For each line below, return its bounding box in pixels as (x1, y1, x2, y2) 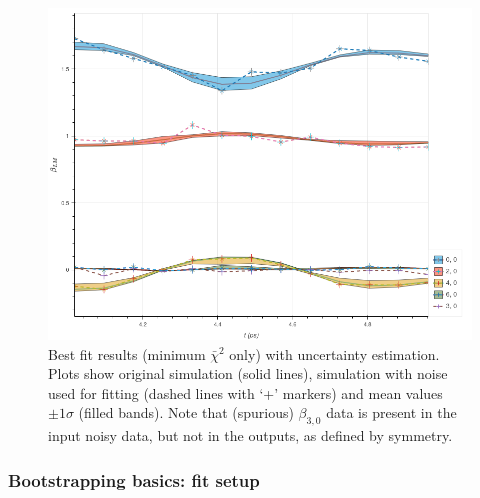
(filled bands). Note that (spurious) (78, 402, 294, 423)
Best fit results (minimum (48, 343, 206, 364)
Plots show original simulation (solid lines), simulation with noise (48, 363, 448, 384)
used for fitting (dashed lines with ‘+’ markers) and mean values (48, 382, 443, 403)
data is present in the (326, 402, 457, 423)
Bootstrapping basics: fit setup (8, 467, 260, 492)
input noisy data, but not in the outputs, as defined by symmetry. (48, 425, 453, 446)
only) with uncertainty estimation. (229, 343, 440, 364)
